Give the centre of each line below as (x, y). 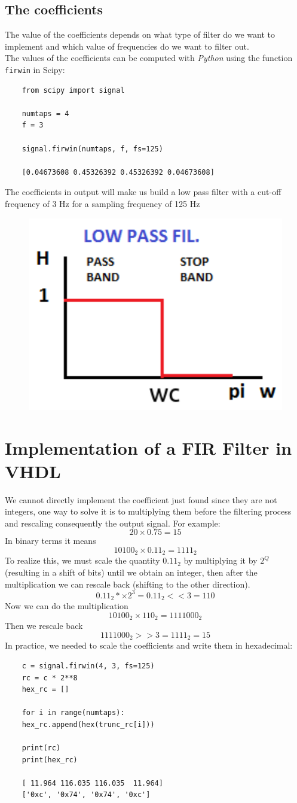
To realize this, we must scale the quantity (82, 560)
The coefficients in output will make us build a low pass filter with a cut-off (143, 192)
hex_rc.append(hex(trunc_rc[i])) (88, 724)
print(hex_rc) (50, 760)
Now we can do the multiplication (67, 606)
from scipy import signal (73, 90)
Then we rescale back (44, 626)
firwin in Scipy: (35, 69)
